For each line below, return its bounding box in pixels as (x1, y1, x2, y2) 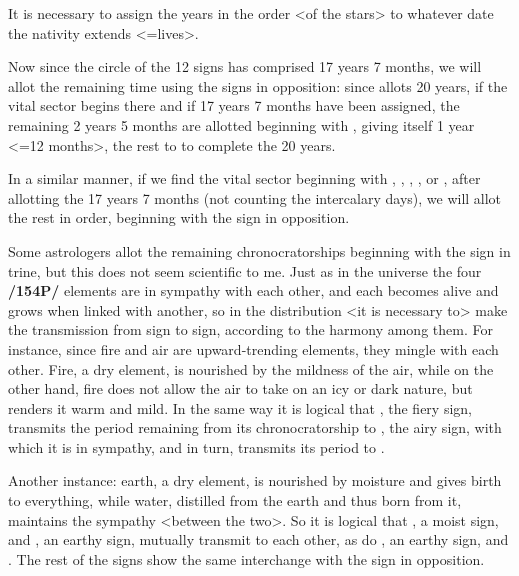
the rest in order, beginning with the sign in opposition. (8, 207, 350, 228)
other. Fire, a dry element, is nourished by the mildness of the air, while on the (8, 358, 494, 379)
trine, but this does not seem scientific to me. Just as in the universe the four (8, 260, 482, 281)
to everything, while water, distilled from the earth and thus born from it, (8, 490, 462, 511)
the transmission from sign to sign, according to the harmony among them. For (8, 319, 493, 340)
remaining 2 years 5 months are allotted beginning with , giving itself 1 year (8, 114, 475, 135)
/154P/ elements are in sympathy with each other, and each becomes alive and (8, 280, 499, 301)
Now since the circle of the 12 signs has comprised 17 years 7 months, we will (8, 56, 482, 77)
